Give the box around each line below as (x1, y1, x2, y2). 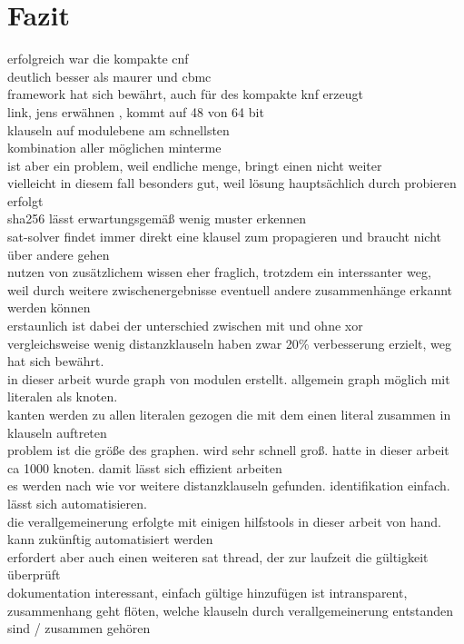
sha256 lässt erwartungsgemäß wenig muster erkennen (7, 209, 307, 228)
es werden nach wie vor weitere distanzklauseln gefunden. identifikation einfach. (7, 476, 450, 495)
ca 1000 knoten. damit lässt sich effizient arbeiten (7, 458, 282, 477)
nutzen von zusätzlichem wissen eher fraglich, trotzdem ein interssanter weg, (7, 263, 431, 282)
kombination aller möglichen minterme (7, 138, 222, 157)
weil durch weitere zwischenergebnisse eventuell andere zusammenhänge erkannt (7, 280, 453, 299)
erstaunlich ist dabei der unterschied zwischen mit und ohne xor (7, 316, 363, 335)
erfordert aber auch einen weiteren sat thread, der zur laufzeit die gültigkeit (7, 547, 429, 566)
